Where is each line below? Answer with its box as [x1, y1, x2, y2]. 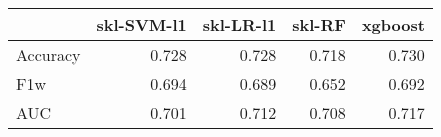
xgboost [361, 13, 425, 36]
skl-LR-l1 [202, 13, 277, 36]
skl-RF [292, 13, 346, 36]
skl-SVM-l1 [96, 13, 187, 36]
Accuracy [16, 43, 81, 66]
